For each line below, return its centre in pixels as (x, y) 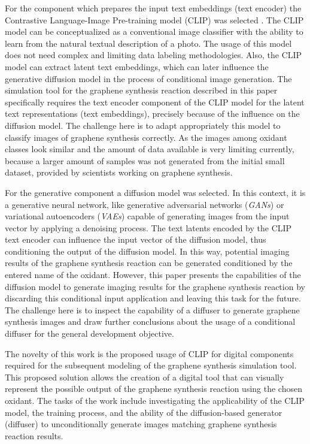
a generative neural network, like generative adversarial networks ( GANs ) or (145, 204)
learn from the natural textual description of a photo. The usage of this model (148, 43)
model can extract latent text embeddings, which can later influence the (137, 66)
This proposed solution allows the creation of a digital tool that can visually (145, 377)
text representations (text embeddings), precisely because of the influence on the (152, 114)
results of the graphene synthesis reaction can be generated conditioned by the (149, 263)
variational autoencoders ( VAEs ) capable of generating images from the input (147, 216)
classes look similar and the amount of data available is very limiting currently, (150, 149)
